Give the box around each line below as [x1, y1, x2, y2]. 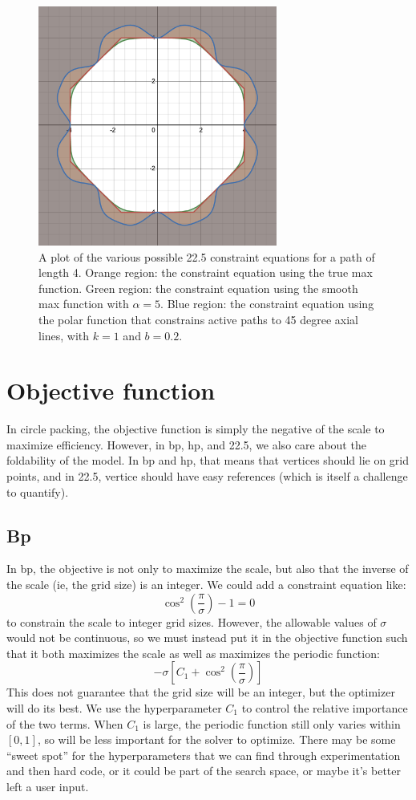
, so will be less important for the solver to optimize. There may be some [37, 731, 396, 748]
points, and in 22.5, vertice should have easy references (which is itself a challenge [6, 468, 408, 485]
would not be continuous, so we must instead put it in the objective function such [6, 629, 408, 646]
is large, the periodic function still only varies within [143, 715, 401, 732]
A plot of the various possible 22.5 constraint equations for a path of [38, 248, 375, 265]
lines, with [38, 327, 90, 343]
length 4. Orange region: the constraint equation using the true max [38, 264, 373, 281]
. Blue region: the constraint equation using [160, 295, 374, 312]
